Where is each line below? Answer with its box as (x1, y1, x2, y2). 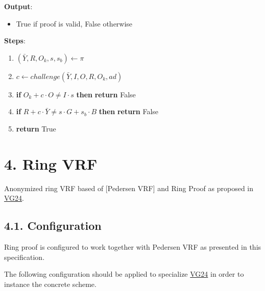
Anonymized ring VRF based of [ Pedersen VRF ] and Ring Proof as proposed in (4, 182, 254, 193)
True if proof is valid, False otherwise (16, 18, 133, 29)
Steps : (4, 35, 26, 46)
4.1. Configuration (4, 218, 102, 233)
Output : (4, 1, 33, 11)
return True (16, 123, 56, 134)
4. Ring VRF (4, 153, 98, 174)
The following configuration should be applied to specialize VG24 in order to (4, 269, 244, 279)
